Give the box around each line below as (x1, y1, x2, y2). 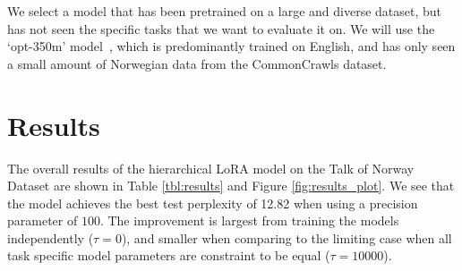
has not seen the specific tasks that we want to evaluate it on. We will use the (7, 19, 435, 38)
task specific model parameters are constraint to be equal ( (7, 246, 330, 265)
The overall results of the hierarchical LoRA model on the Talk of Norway (7, 158, 415, 177)
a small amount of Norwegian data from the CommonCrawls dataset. (7, 54, 387, 72)
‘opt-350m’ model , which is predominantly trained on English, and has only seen (7, 37, 456, 55)
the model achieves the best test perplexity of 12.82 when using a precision (7, 193, 418, 212)
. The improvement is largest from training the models (99, 211, 399, 230)
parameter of (7, 211, 78, 230)
